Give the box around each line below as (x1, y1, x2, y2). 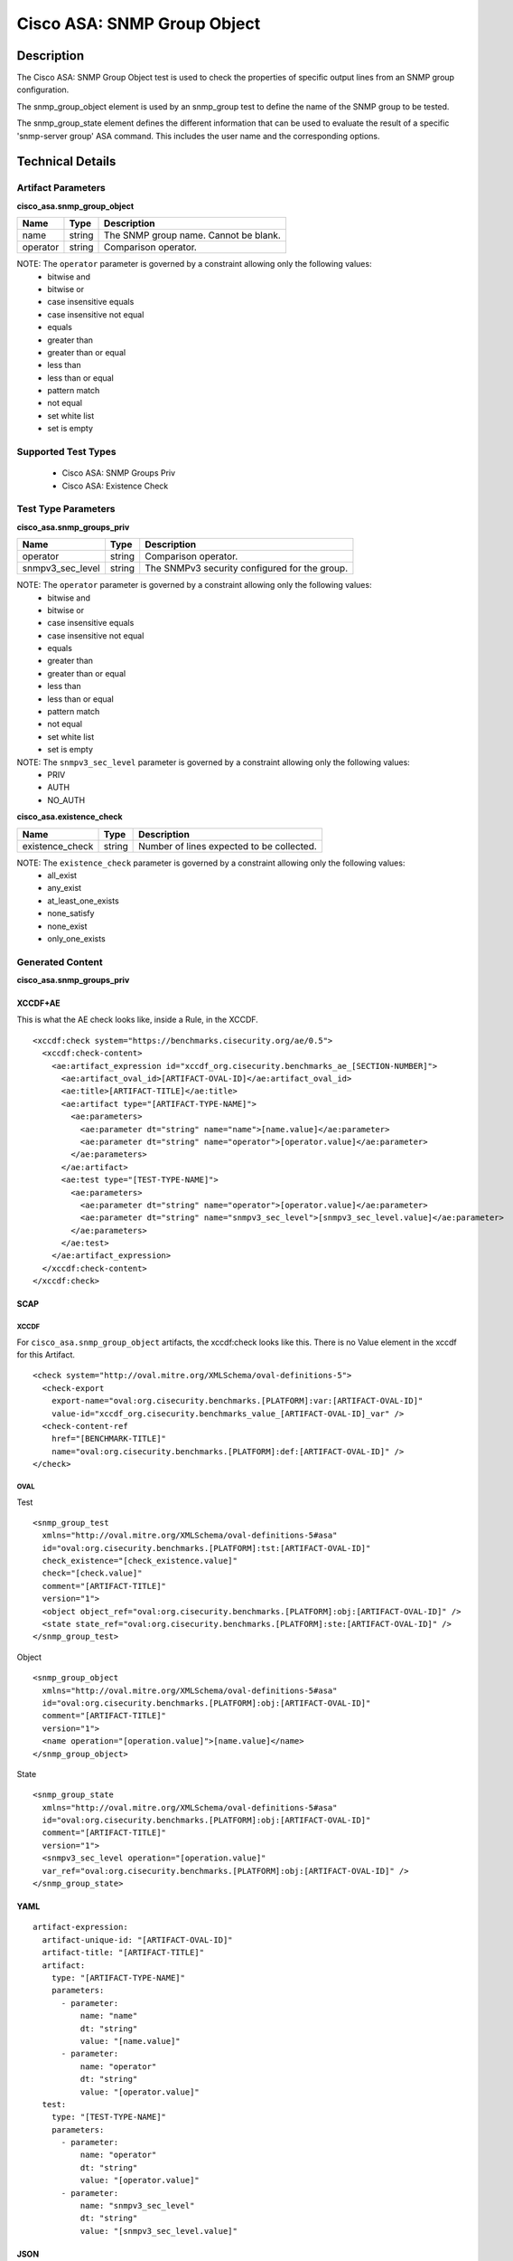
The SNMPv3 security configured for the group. (145, 562, 348, 574)
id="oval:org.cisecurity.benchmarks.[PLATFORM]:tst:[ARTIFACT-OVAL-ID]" (42, 1543, 371, 1553)
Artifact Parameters (16, 182, 106, 194)
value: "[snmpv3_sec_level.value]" (79, 2226, 238, 2236)
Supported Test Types (16, 446, 117, 459)
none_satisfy (47, 908, 95, 919)
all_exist (47, 869, 77, 881)
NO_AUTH (47, 794, 86, 805)
